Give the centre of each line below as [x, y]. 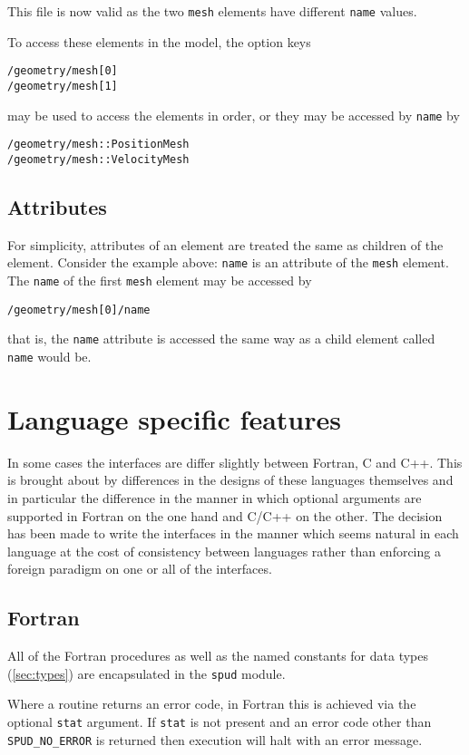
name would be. [49, 356]
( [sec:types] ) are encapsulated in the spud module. [147, 673]
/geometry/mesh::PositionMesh [98, 145]
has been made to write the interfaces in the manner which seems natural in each [233, 533]
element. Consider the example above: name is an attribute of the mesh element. [228, 262]
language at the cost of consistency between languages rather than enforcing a [224, 551]
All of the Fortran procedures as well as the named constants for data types [218, 656]
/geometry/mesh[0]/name [79, 310]
